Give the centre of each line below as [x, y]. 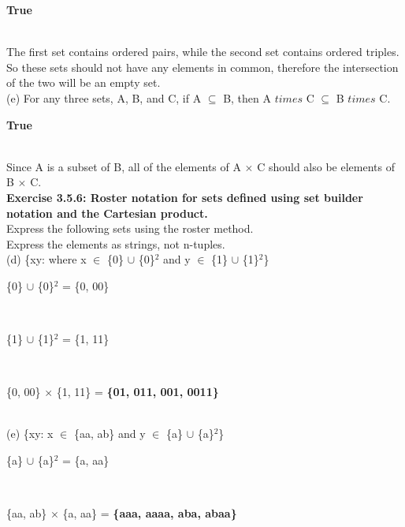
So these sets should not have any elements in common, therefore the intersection [202, 67]
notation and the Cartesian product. [107, 213]
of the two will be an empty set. [84, 82]
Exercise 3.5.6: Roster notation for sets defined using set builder [185, 197]
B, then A [247, 97]
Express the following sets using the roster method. [130, 228]
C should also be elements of [326, 166]
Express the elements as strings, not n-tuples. [116, 243]
